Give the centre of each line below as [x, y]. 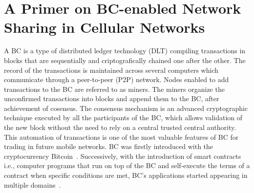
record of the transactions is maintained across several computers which [111, 70]
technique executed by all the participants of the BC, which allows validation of [123, 118]
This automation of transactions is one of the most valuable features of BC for [121, 137]
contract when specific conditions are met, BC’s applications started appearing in [126, 175]
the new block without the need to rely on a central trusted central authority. [120, 127]
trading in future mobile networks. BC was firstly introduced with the [109, 146]
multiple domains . [32, 184]
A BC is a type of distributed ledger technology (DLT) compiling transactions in [125, 51]
